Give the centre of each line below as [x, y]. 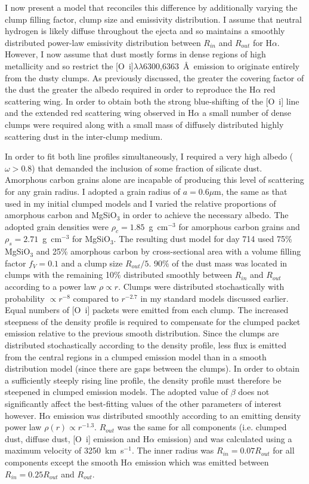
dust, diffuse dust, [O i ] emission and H [77, 438]
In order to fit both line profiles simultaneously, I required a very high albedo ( [149, 156]
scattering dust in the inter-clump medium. [84, 136]
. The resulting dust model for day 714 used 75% [203, 239]
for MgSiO [91, 239]
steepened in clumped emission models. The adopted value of [117, 392]
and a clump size [92, 263]
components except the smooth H [66, 462]
